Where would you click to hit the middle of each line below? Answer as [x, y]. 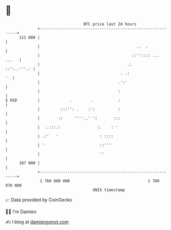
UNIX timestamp [109, 190]
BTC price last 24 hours [110, 24]
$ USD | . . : [63, 100]
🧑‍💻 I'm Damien [21, 212]
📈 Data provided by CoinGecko [39, 200]
